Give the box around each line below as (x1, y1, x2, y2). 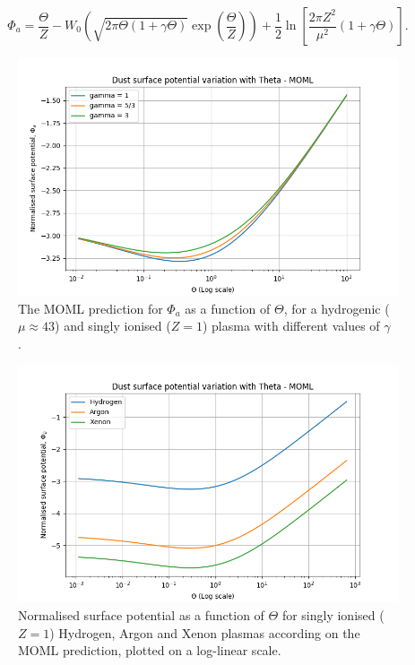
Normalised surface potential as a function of (18, 605, 264, 624)
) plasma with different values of (202, 316, 380, 335)
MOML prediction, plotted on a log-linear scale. (18, 641, 281, 660)
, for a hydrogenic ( (283, 298, 390, 317)
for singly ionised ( (281, 605, 385, 624)
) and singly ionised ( (55, 316, 171, 335)
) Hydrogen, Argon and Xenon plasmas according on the (49, 623, 360, 642)
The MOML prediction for (18, 298, 163, 317)
